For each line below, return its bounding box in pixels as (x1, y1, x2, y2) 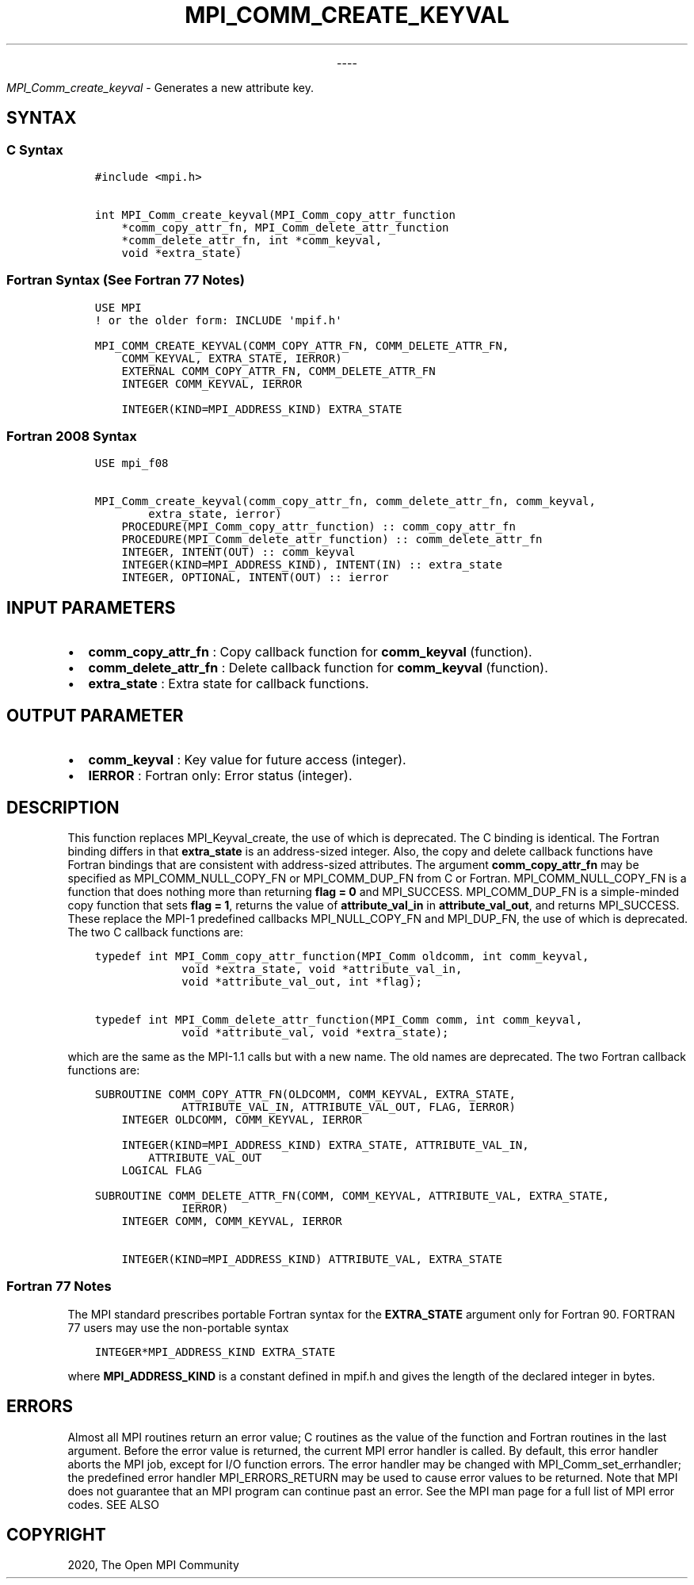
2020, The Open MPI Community (67, 1558, 239, 1572)
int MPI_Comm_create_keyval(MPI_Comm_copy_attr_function (94, 208, 456, 221)
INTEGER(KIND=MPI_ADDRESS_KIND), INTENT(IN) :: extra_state (121, 558, 502, 572)
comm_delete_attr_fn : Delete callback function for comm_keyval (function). (88, 660, 548, 676)
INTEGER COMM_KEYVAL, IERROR (121, 377, 303, 390)
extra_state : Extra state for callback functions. (88, 676, 369, 692)
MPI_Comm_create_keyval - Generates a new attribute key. (6, 80, 314, 94)
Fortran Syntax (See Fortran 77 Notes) (6, 272, 245, 289)
